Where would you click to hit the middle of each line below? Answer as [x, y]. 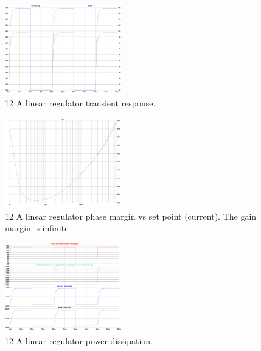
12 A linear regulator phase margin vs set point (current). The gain [131, 216]
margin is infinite [37, 228]
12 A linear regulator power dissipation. [79, 340]
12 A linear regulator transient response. [80, 103]
